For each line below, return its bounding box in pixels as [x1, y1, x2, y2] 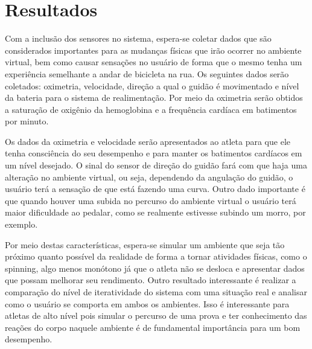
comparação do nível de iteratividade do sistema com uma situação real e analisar [5, 286, 307, 298]
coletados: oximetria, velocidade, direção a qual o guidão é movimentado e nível [5, 79, 299, 92]
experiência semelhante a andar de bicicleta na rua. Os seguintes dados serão [5, 67, 289, 80]
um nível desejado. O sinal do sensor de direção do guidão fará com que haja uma [5, 159, 307, 171]
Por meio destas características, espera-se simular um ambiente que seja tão [5, 238, 285, 251]
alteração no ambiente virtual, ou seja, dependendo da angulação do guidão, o [5, 170, 293, 183]
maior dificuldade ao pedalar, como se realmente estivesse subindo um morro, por [5, 206, 306, 219]
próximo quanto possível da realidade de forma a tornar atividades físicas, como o [5, 250, 307, 263]
